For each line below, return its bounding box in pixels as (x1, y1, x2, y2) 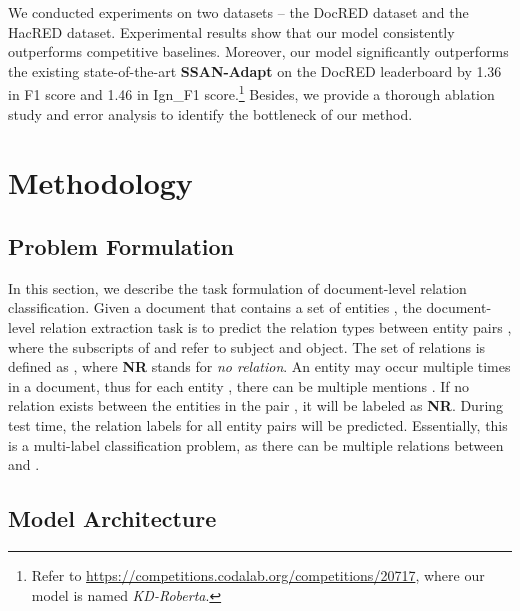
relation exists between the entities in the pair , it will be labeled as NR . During (8, 395, 504, 416)
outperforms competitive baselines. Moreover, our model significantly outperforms (8, 41, 509, 62)
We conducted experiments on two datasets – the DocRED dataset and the (8, 2, 469, 22)
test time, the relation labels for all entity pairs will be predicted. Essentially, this (8, 414, 508, 435)
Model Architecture (8, 503, 217, 534)
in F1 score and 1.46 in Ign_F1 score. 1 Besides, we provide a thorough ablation (8, 81, 495, 105)
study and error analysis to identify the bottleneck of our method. (8, 103, 413, 124)
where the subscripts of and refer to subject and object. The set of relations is (8, 336, 486, 357)
